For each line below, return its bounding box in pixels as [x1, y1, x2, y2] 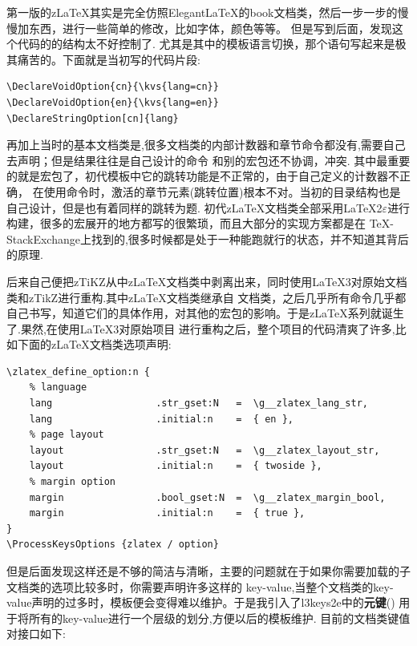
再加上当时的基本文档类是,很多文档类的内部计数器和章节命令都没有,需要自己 [6, 136, 406, 153]
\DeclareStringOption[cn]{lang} [6, 112, 179, 124]
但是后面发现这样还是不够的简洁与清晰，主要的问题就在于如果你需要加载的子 [6, 563, 411, 579]
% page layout [29, 429, 104, 441]
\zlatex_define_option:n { [6, 365, 150, 378]
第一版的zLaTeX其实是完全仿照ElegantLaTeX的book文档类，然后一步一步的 [6, 4, 398, 20]
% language [29, 382, 87, 394]
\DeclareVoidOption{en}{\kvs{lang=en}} [6, 96, 219, 108]
